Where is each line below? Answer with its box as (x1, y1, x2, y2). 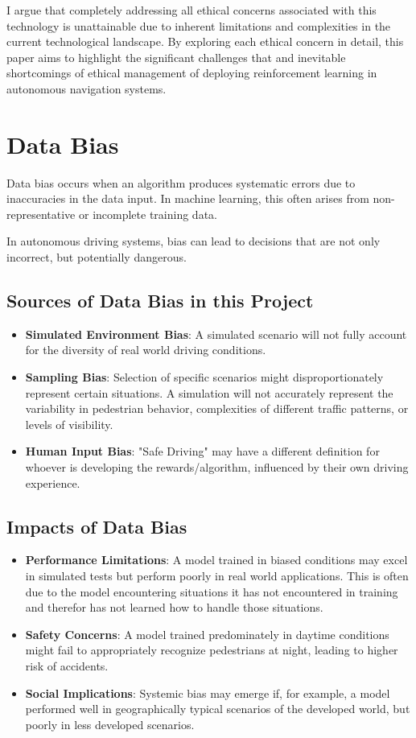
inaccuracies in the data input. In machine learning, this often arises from (6, 190, 369, 207)
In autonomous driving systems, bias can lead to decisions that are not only (6, 233, 381, 249)
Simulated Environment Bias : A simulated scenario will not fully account (25, 325, 407, 342)
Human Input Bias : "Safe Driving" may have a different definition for (25, 443, 380, 460)
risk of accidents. (25, 657, 109, 674)
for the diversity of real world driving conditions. (25, 341, 266, 358)
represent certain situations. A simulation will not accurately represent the (25, 384, 393, 401)
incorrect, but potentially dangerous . (6, 249, 187, 266)
